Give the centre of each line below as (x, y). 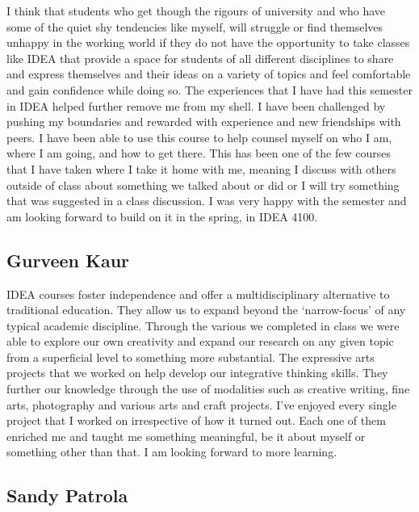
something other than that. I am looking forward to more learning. (172, 452)
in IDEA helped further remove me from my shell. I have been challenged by (196, 105)
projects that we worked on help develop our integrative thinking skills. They (197, 373)
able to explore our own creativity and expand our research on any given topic (200, 341)
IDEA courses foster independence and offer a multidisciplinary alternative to (198, 294)
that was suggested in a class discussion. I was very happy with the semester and (207, 201)
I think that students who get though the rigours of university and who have (196, 10)
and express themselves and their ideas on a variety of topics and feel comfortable (209, 74)
